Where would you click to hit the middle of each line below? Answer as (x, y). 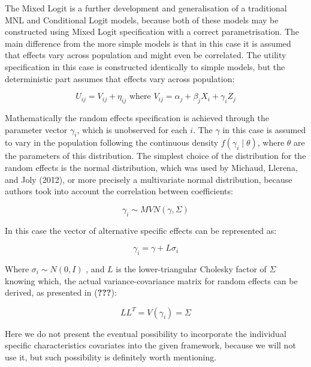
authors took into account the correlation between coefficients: (119, 191)
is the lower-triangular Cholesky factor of (191, 268)
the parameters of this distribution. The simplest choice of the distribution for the (155, 156)
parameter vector (36, 129)
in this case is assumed (264, 129)
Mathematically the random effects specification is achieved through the (137, 117)
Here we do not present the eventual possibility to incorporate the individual (146, 333)
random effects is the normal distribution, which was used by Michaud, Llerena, (151, 167)
